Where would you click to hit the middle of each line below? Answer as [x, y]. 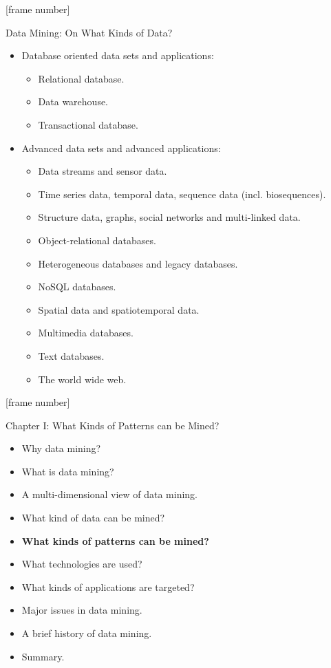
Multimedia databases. [86, 333]
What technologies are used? [82, 564]
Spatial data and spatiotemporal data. [119, 309]
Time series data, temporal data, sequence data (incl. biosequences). [182, 194]
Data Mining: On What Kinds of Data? [89, 32]
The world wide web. [82, 379]
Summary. [43, 656]
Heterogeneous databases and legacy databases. [138, 263]
